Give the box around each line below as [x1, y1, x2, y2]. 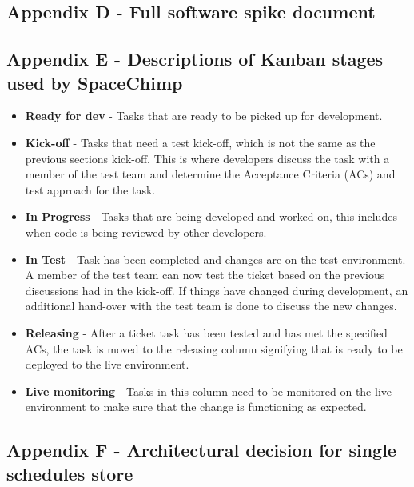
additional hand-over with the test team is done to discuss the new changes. [25, 297, 397, 314]
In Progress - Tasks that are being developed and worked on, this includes [25, 208, 397, 225]
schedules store [6, 461, 133, 485]
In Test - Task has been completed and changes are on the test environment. [25, 250, 406, 267]
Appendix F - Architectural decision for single [6, 437, 396, 462]
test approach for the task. [25, 181, 156, 198]
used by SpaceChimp [6, 70, 183, 94]
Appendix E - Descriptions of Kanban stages [6, 46, 384, 71]
